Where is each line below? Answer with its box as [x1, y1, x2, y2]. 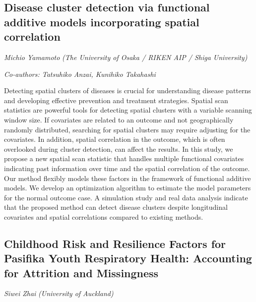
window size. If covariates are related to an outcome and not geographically [4, 114, 234, 124]
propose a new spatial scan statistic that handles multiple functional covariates [4, 153, 244, 164]
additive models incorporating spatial [4, 14, 199, 29]
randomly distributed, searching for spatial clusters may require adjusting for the [4, 124, 251, 134]
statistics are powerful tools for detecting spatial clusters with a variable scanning [4, 105, 252, 115]
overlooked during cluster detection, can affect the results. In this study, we [4, 143, 233, 154]
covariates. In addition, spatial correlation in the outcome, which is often [4, 134, 225, 144]
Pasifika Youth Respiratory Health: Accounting [4, 250, 252, 266]
